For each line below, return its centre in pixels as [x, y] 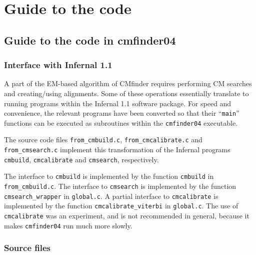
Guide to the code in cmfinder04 [90, 40]
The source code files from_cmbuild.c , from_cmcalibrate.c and [103, 140]
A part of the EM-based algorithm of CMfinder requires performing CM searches [128, 83]
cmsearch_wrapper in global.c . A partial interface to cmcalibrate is [111, 196]
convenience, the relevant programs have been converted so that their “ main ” [122, 113]
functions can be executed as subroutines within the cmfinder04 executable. [121, 122]
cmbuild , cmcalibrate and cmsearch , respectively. [81, 159]
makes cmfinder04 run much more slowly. [68, 225]
